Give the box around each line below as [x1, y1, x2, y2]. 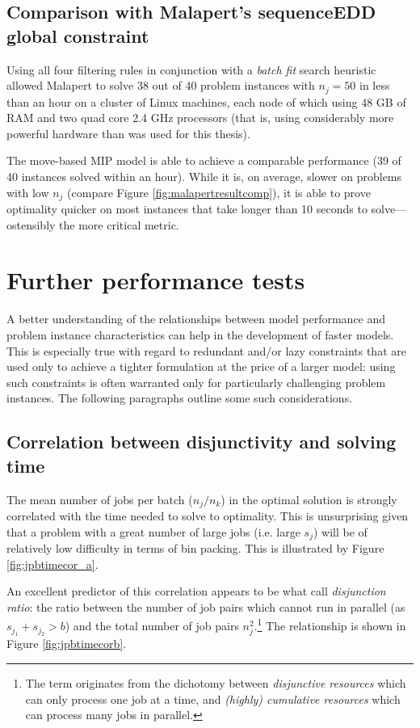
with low [6, 183, 49, 200]
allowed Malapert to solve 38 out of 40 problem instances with [6, 77, 315, 94]
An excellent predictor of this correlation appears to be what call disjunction [6, 583, 386, 600]
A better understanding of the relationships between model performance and [6, 310, 386, 327]
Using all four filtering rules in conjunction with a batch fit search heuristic [6, 61, 376, 78]
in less [359, 77, 390, 94]
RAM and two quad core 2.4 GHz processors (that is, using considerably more [6, 109, 394, 126]
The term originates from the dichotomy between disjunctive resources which [25, 675, 406, 692]
